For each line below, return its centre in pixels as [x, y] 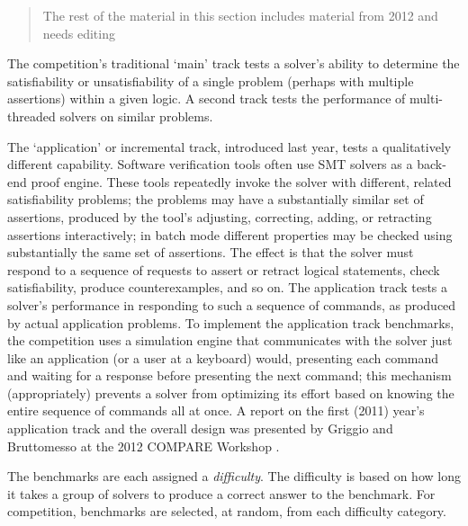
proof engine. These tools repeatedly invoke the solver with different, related [241, 181]
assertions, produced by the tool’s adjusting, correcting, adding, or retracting [220, 216]
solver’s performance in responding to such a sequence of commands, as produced [232, 304]
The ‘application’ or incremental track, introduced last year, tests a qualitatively [229, 146]
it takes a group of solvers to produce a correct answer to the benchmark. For [221, 493]
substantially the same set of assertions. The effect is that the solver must [211, 252]
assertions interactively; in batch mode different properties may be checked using [230, 234]
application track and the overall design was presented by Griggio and [200, 428]
